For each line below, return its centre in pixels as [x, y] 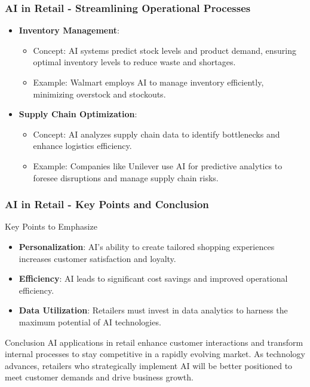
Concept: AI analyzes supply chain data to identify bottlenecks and [156, 134]
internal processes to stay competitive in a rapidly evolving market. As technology [155, 354]
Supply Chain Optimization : [78, 114]
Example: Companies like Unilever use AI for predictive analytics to [158, 165]
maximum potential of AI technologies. [90, 322]
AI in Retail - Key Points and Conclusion [107, 204]
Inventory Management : [69, 30]
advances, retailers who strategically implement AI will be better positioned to [149, 365]
